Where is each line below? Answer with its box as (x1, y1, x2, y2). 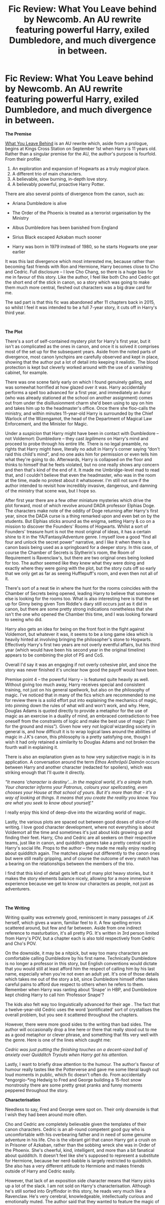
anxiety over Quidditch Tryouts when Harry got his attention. (5, 1052, 129, 1058)
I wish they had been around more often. (5, 1112, 87, 1118)
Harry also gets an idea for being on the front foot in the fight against (5, 626, 145, 632)
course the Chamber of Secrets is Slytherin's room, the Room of (5, 549, 135, 555)
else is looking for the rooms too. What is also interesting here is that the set (5, 596, 159, 602)
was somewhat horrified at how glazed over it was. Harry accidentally (5, 384, 146, 390)
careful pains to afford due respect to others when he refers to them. (5, 981, 144, 987)
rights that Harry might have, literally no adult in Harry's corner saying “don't (5, 446, 160, 452)
